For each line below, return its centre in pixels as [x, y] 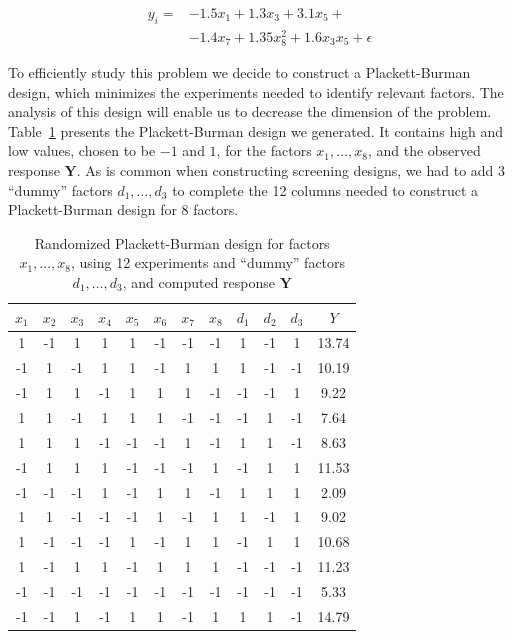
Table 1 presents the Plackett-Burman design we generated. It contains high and [256, 130]
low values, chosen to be [82, 150]
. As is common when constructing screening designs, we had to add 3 [291, 170]
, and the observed [424, 150]
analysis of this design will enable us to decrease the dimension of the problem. [250, 111]
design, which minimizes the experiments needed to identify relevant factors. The [256, 91]
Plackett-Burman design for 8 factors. [123, 209]
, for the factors [264, 150]
